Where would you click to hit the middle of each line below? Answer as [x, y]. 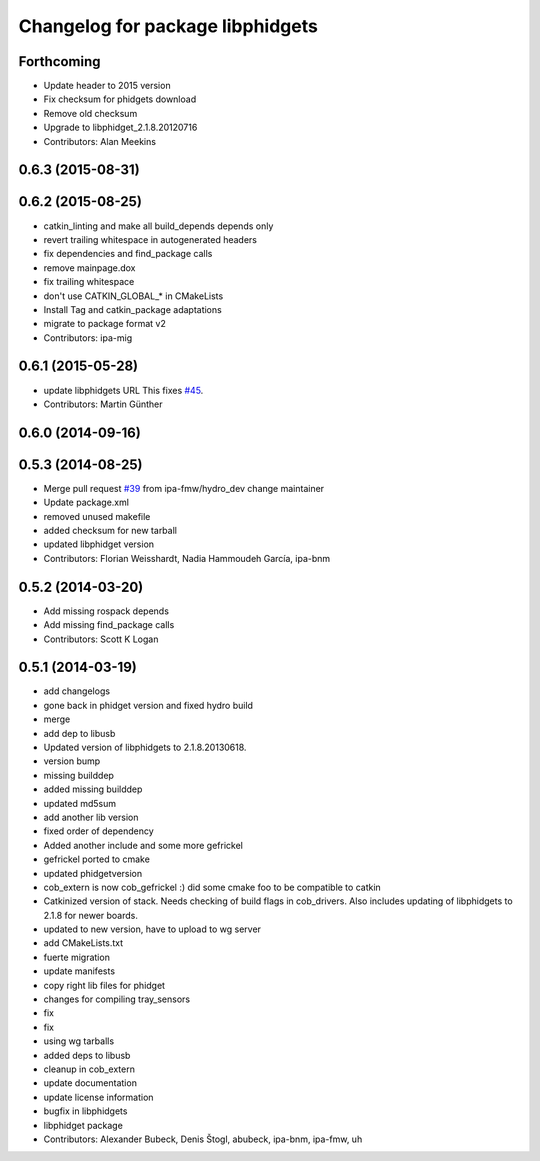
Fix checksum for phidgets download [120, 99]
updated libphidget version [99, 544]
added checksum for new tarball [110, 531]
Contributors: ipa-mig [88, 337]
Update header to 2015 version [107, 86]
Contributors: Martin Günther [103, 404]
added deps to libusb [87, 1055]
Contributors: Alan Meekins [100, 141]
